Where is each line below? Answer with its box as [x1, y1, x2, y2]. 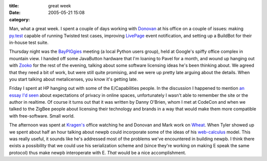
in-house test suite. [9, 40, 49, 45]
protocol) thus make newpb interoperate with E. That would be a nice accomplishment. [9, 150, 186, 156]
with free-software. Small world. [9, 113, 75, 119]
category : [9, 16, 30, 22]
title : [9, 3, 19, 8]
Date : [9, 10, 21, 16]
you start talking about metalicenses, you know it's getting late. [9, 76, 138, 82]
